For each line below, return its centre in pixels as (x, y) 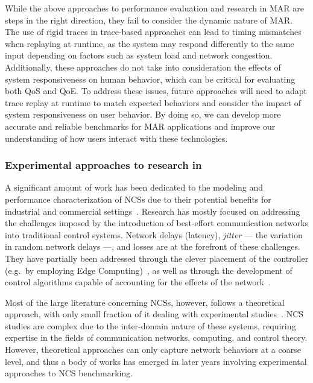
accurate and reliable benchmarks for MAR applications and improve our (140, 126)
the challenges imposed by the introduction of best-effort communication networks (157, 223)
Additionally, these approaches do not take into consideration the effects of (143, 67)
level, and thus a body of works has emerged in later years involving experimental (156, 361)
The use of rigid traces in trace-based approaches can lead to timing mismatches (153, 32)
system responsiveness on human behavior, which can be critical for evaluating (150, 79)
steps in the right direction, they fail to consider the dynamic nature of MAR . (149, 20)
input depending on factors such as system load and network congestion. (139, 55)
